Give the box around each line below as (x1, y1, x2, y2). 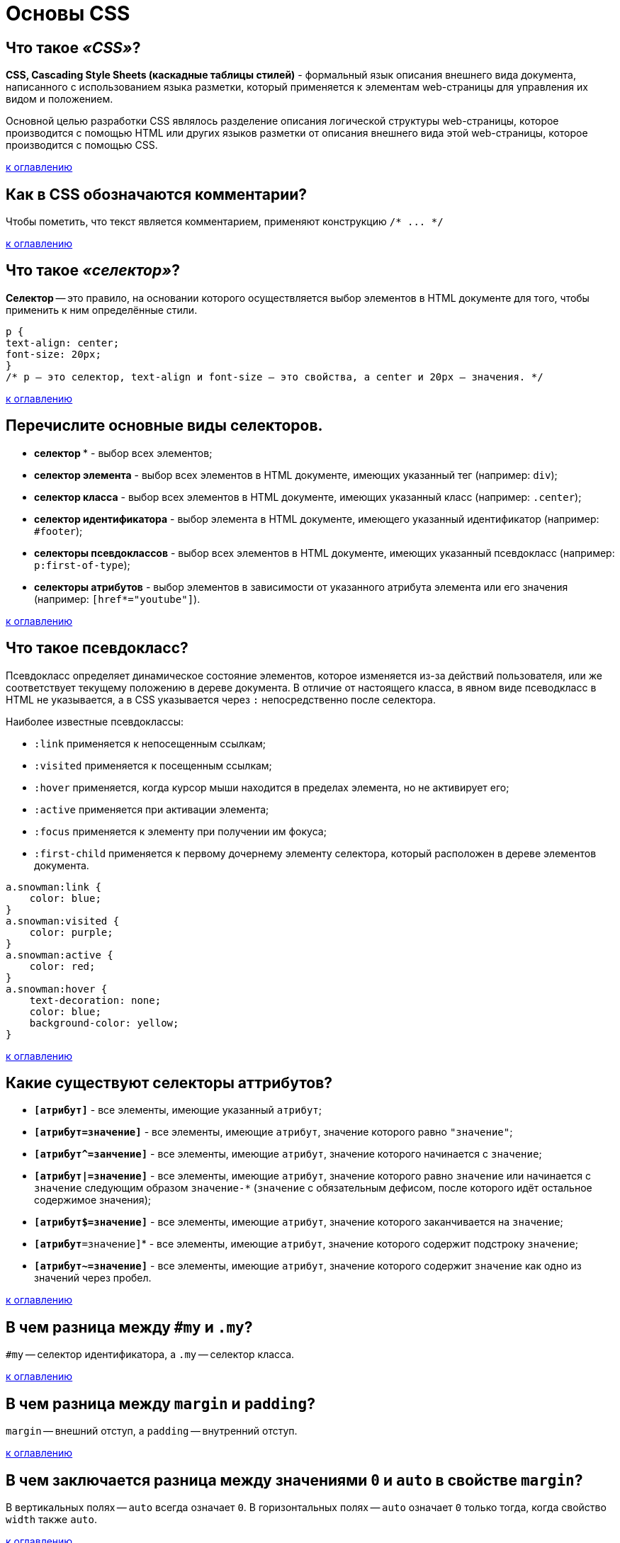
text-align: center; (6, 337, 120, 349)
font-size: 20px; (6, 348, 101, 360)
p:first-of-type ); (34, 558, 130, 571)
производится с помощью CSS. (6, 139, 158, 152)
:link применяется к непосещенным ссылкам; (34, 737, 266, 750)
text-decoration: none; (29, 994, 162, 1006)
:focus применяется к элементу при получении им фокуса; (34, 825, 327, 837)
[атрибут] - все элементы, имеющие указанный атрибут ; (34, 1104, 322, 1117)
